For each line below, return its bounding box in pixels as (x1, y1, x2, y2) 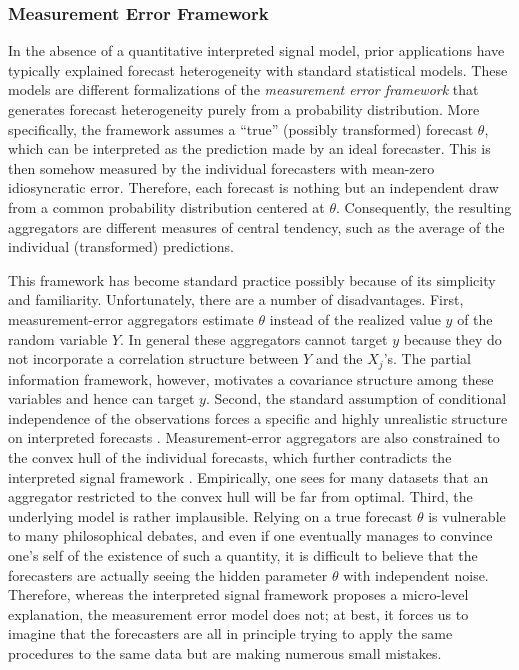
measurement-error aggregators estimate (8, 308, 254, 329)
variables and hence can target (8, 388, 195, 409)
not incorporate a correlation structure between (8, 348, 299, 369)
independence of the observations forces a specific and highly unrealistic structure (8, 407, 508, 428)
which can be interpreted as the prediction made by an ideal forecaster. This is (8, 138, 491, 159)
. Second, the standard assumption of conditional (205, 388, 507, 409)
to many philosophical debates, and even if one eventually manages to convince (8, 525, 493, 546)
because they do (403, 328, 502, 349)
